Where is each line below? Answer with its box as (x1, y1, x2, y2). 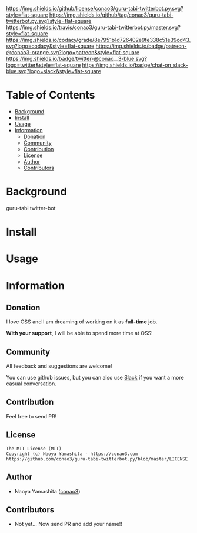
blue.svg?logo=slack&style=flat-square (6, 68, 102, 74)
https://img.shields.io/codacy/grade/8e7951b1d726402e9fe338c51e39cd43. (6, 37, 191, 43)
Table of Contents (6, 89, 95, 102)
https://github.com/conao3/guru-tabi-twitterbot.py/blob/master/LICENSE (6, 456, 188, 462)
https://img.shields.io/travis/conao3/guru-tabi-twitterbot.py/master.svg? (6, 24, 181, 31)
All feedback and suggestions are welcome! (6, 362, 112, 369)
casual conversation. (6, 380, 57, 387)
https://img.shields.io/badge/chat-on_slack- (82, 61, 188, 68)
